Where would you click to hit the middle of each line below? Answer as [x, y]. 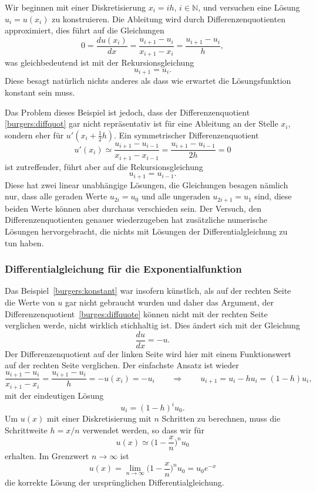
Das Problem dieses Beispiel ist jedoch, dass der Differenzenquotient [127, 112]
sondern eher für [34, 135]
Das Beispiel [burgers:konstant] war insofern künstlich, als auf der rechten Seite [148, 291]
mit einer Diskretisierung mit [99, 418]
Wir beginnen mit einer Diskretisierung [75, 7]
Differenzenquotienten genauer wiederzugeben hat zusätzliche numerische [136, 220]
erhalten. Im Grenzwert [47, 456]
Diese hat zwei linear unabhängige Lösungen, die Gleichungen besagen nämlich [147, 184]
